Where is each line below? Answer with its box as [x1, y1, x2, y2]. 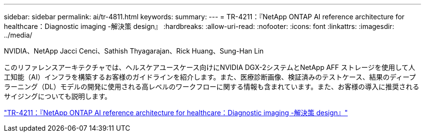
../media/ [4, 31, 33, 39]
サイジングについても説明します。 [4, 92, 112, 100]
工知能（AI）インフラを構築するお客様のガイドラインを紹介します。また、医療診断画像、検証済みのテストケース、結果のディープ [4, 73, 416, 81]
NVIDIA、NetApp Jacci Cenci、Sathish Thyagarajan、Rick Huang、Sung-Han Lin [4, 47, 264, 55]
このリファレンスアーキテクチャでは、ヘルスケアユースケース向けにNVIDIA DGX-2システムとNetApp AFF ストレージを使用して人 [4, 63, 415, 71]
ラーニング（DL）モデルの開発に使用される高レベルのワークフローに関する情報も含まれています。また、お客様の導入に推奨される [4, 82, 420, 91]
